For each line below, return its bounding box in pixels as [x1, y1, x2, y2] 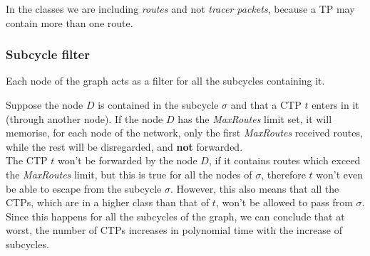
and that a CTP [230, 97, 302, 112]
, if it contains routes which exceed [208, 153, 361, 168]
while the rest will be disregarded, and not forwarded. [6, 139, 243, 154]
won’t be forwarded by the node [57, 153, 197, 168]
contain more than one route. [6, 15, 133, 30]
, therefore [261, 166, 306, 181]
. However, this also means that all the [170, 181, 339, 196]
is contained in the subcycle [98, 97, 219, 112]
